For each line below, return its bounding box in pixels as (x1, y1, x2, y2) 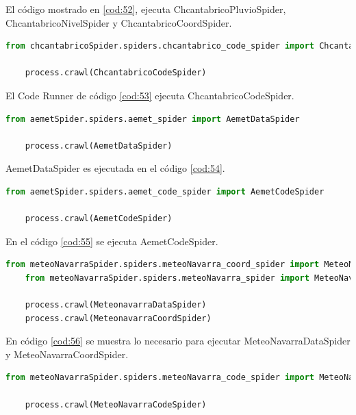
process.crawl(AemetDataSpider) (25, 140, 173, 151)
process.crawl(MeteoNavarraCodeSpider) (25, 399, 207, 410)
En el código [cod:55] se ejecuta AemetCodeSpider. (5, 234, 218, 248)
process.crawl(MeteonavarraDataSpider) (25, 300, 207, 310)
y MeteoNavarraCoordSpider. (5, 347, 129, 361)
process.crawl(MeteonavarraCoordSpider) (25, 313, 212, 323)
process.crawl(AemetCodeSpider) (25, 214, 173, 224)
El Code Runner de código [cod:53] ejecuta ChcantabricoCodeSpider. (5, 88, 294, 102)
